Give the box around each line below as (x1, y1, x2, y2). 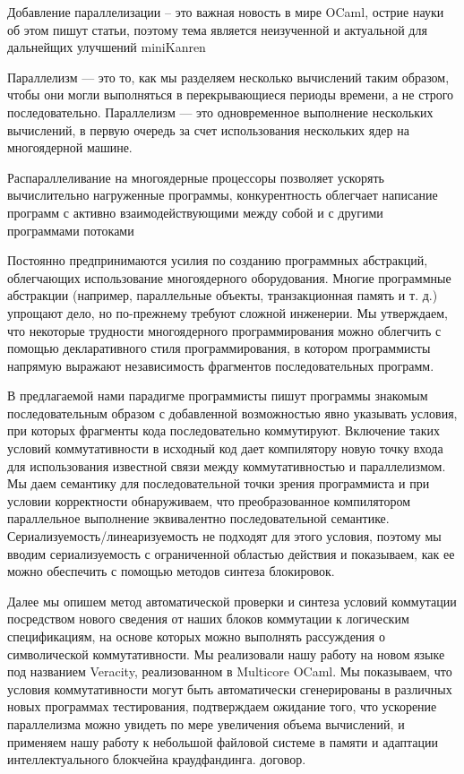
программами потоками (7, 220, 134, 239)
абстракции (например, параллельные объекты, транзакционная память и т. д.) (7, 286, 438, 305)
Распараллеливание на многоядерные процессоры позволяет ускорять (7, 168, 384, 186)
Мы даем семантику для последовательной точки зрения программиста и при (7, 474, 430, 493)
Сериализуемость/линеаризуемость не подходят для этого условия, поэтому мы (7, 527, 442, 546)
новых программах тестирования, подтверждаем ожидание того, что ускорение (7, 697, 437, 716)
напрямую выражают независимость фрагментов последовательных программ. (7, 356, 434, 374)
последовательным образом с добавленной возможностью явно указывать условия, (7, 403, 458, 422)
